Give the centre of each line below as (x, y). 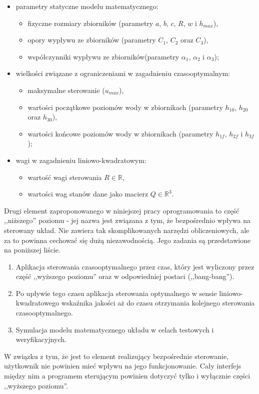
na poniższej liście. (32, 250)
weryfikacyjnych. (41, 339)
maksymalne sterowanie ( (66, 90)
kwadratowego (37, 303)
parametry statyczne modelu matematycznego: (87, 6)
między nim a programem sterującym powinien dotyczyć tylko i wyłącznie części (127, 376)
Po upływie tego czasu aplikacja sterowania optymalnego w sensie (116, 293)
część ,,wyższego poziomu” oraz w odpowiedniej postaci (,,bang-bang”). (125, 276)
